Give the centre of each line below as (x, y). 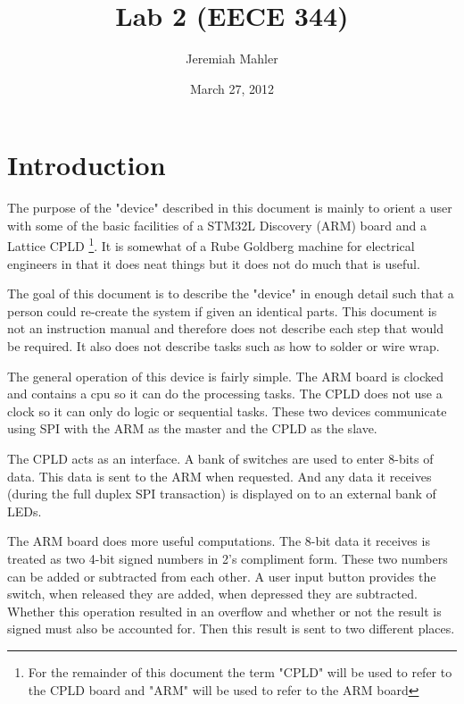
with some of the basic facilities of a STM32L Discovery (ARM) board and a (217, 225)
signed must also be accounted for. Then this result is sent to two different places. (231, 629)
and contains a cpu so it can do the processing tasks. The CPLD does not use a (225, 394)
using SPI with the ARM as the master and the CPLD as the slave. (192, 428)
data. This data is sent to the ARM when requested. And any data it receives (220, 476)
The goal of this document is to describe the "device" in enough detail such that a (231, 293)
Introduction (87, 165)
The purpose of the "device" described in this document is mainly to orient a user (230, 208)
